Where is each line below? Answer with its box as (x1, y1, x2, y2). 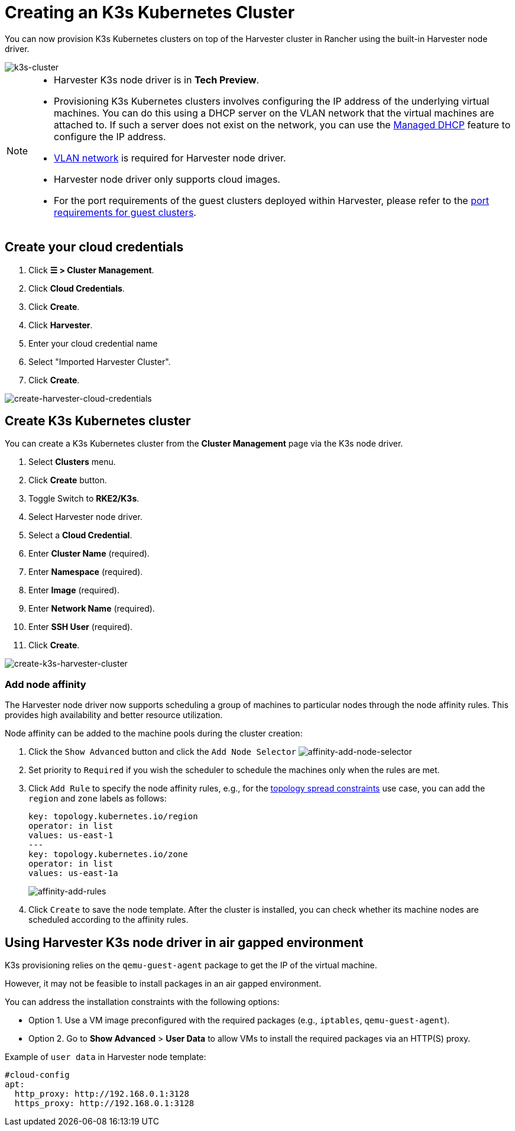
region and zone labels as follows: (28, 793, 167, 804)
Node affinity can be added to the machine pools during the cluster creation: (5, 728, 303, 739)
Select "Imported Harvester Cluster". (28, 356, 171, 367)
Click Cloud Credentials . (28, 283, 125, 293)
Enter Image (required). (28, 585, 119, 596)
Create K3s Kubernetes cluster (5, 413, 191, 429)
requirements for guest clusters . (54, 206, 196, 218)
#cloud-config (5, 1070, 70, 1080)
